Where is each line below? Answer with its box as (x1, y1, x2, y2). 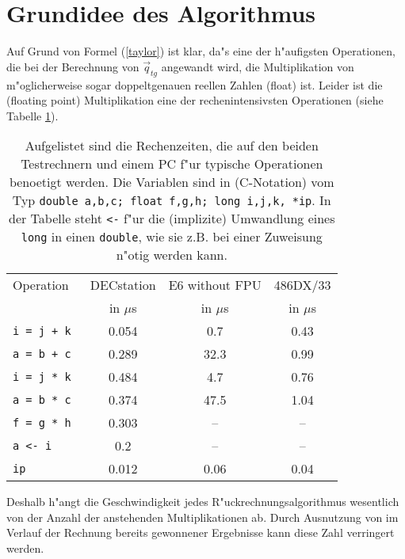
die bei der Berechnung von (6, 58, 139, 74)
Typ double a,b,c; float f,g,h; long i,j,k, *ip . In (12, 191, 331, 210)
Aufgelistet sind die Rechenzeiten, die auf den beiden (25, 136, 319, 155)
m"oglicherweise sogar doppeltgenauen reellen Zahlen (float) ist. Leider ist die (6, 76, 383, 93)
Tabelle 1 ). (6, 107, 59, 124)
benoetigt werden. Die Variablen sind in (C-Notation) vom (9, 173, 334, 192)
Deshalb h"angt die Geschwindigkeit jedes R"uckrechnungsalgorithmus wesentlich (6, 493, 399, 510)
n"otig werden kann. (116, 245, 227, 264)
